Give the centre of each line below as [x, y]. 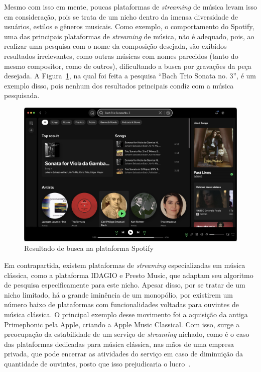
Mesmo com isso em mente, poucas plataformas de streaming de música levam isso [130, 7]
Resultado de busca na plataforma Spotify [89, 248]
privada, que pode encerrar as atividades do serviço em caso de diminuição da [124, 354]
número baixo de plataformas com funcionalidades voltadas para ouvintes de [121, 304]
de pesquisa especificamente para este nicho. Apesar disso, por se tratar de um [125, 285]
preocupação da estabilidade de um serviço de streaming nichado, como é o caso [127, 334]
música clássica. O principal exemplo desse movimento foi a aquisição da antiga [126, 314]
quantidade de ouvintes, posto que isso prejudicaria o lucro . [97, 363]
